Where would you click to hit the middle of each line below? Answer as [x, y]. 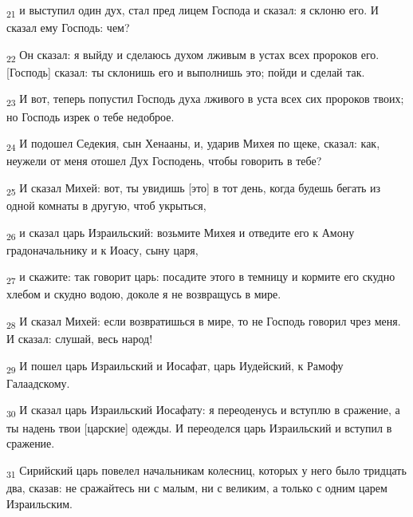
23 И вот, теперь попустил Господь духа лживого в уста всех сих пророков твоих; [205, 100]
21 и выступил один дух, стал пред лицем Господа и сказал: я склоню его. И [193, 11]
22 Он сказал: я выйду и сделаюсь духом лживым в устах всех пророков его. [193, 55]
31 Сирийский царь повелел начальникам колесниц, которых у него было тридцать [206, 471]
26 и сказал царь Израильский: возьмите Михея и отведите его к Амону [181, 233]
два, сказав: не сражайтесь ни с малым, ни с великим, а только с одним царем [197, 487]
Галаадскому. [38, 383]
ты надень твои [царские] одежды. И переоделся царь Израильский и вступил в [199, 427]
